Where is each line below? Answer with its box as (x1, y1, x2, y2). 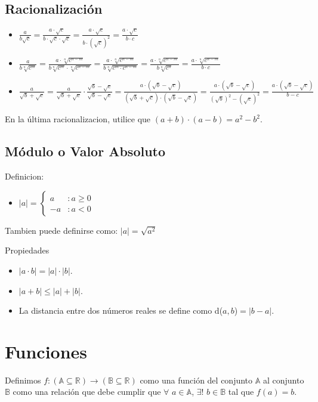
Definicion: (5, 170, 44, 183)
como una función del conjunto (140, 373, 253, 386)
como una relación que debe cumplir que (13, 385, 161, 398)
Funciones (5, 339, 88, 363)
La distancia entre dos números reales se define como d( (18, 304, 223, 317)
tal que (228, 385, 254, 398)
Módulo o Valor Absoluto (5, 142, 166, 160)
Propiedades (5, 244, 50, 256)
